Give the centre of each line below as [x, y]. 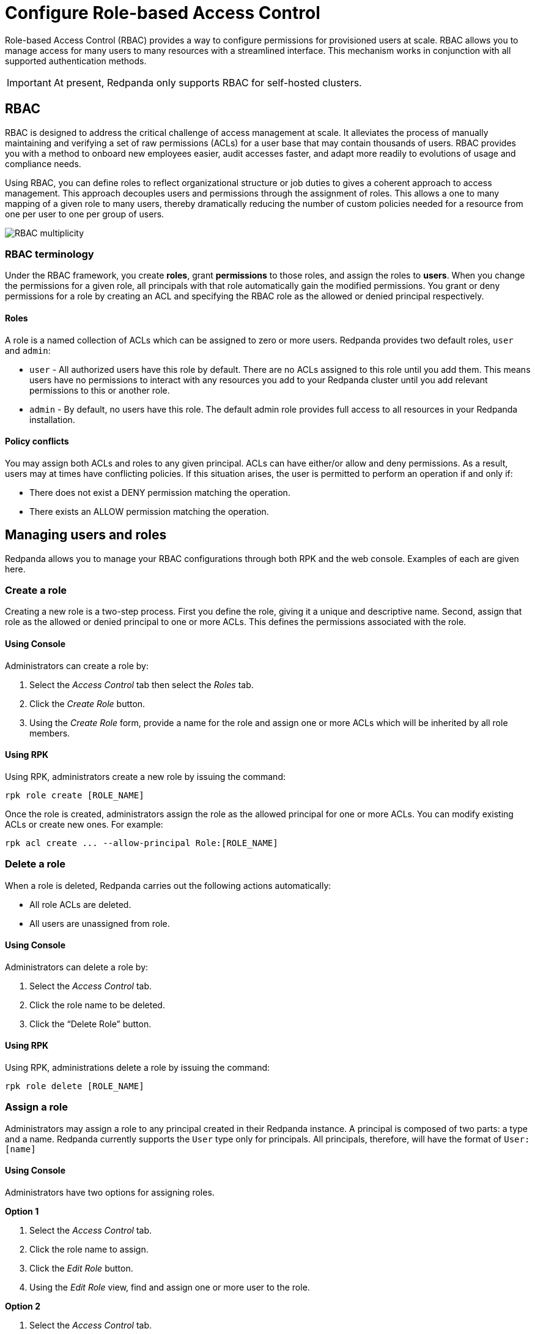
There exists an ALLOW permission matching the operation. [149, 511]
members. [50, 733]
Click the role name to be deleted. [97, 1005]
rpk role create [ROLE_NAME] [75, 795]
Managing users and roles [86, 535]
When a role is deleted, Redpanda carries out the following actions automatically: [168, 885]
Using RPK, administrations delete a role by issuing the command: [138, 1067]
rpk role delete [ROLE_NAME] [75, 1086]
